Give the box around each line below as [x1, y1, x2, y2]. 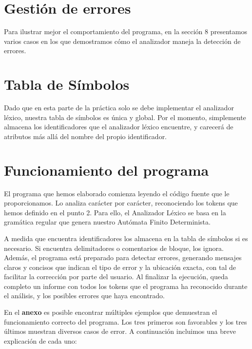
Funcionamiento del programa [4, 160, 209, 180]
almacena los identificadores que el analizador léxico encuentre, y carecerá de [4, 122, 233, 132]
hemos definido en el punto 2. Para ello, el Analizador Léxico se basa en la [4, 207, 226, 217]
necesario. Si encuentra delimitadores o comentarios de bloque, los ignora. [4, 243, 224, 253]
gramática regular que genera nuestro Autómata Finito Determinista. [4, 217, 211, 227]
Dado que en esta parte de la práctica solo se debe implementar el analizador [4, 103, 234, 113]
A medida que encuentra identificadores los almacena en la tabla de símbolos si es [4, 233, 248, 243]
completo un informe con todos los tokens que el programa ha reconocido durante [4, 281, 248, 291]
